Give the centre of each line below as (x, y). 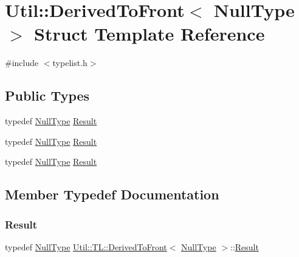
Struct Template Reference (149, 34)
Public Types (47, 95)
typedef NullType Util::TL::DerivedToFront (86, 246)
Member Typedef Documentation (112, 194)
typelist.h (70, 63)
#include (22, 63)
